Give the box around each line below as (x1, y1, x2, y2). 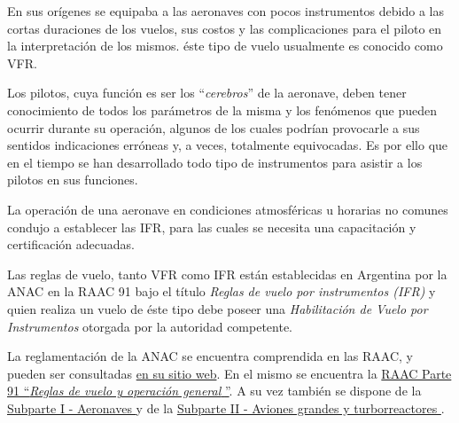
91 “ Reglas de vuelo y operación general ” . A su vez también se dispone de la (7, 381, 422, 400)
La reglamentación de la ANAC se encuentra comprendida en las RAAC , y (7, 347, 413, 365)
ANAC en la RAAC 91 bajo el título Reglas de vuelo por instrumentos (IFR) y (7, 282, 436, 301)
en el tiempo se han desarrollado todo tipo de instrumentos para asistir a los (7, 153, 423, 171)
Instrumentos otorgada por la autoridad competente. (7, 317, 293, 335)
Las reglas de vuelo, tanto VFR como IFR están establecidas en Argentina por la (7, 264, 447, 283)
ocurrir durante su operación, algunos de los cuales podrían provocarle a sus (7, 118, 420, 137)
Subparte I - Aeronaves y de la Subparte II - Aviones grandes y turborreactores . (7, 398, 445, 417)
